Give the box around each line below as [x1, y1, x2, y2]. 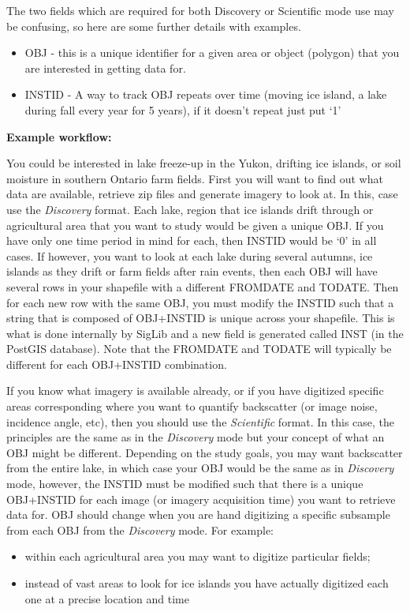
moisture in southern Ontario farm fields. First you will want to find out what [6, 170, 383, 186]
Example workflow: [6, 128, 112, 145]
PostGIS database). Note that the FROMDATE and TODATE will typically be [6, 340, 392, 357]
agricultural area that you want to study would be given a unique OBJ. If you [6, 216, 384, 233]
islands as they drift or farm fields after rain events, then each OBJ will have [6, 263, 378, 280]
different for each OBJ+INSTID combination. [6, 355, 227, 372]
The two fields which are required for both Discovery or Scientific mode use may [6, 2, 394, 18]
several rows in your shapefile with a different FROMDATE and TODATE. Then [6, 278, 399, 295]
